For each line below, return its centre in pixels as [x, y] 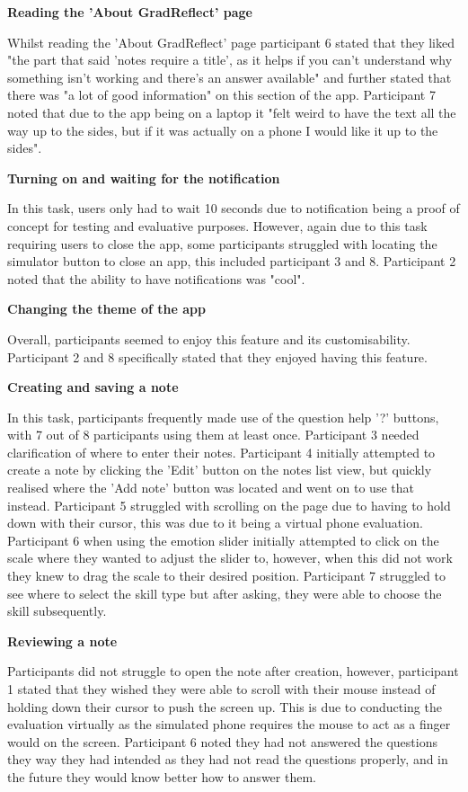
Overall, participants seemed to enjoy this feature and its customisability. [209, 338]
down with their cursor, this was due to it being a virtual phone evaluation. [215, 523]
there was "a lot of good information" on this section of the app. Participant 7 [221, 95]
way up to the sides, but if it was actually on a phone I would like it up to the [223, 130]
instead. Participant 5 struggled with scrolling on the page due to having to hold [229, 505]
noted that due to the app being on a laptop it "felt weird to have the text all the [232, 112]
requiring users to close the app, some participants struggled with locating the [222, 243]
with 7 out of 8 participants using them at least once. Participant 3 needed [213, 435]
